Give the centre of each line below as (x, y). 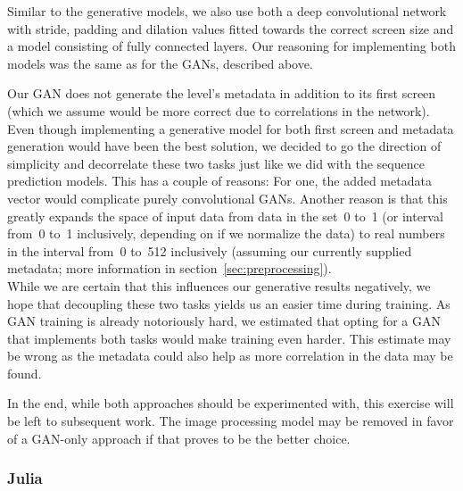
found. (25, 373)
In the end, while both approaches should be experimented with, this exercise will (231, 403)
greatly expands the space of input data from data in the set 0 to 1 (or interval (225, 216)
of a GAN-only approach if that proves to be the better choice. (179, 438)
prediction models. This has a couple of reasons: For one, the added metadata (219, 181)
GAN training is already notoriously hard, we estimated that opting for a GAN (224, 321)
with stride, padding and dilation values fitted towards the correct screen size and (231, 28)
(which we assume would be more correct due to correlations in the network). (219, 110)
